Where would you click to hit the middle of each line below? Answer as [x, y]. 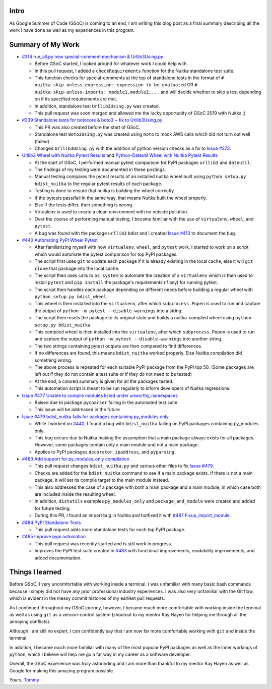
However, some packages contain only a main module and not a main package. [117, 445]
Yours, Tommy [24, 680]
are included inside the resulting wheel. [75, 494]
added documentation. [58, 558]
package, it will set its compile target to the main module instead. [102, 480]
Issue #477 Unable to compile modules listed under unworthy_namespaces [100, 395]
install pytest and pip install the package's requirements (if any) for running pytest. [126, 282]
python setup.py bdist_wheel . [71, 297]
